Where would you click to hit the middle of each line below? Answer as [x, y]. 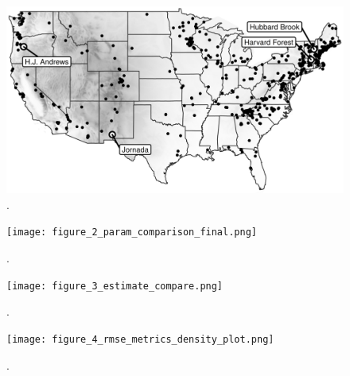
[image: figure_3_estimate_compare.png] [115, 286]
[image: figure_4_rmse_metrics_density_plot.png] [140, 339]
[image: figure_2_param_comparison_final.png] [132, 233]
